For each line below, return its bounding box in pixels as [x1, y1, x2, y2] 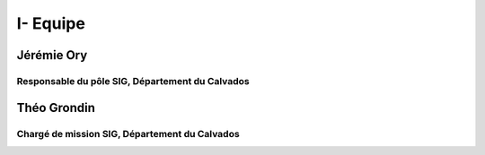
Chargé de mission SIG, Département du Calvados [16, 127, 240, 140]
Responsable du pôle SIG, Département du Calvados [16, 74, 251, 87]
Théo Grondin [16, 99, 96, 116]
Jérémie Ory [16, 47, 88, 63]
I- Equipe [16, 13, 85, 33]
